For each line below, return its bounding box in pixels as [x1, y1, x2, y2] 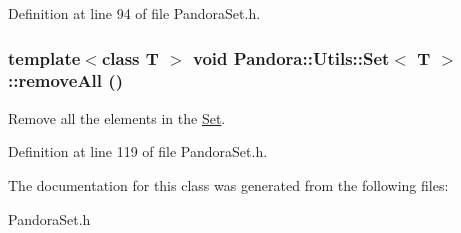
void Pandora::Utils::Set [193, 45, 390, 70]
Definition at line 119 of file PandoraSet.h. [8, 141, 268, 162]
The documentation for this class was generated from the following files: [8, 174, 449, 195]
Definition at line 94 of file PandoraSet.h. [8, 3, 261, 23]
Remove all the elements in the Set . [8, 107, 226, 128]
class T [101, 45, 159, 70]
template [8, 45, 81, 70]
